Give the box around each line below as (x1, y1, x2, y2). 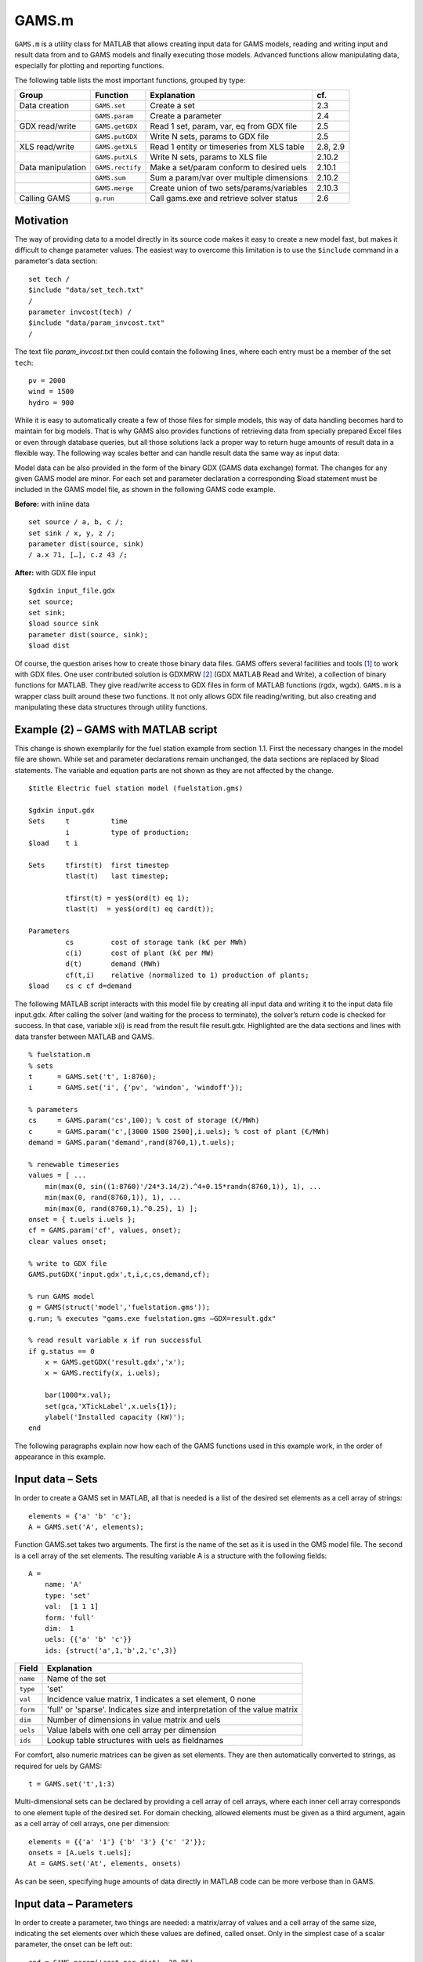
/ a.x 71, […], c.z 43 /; (28, 550, 128, 560)
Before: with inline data (14, 499, 90, 509)
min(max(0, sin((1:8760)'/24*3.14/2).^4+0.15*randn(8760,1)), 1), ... (44, 1182, 322, 1191)
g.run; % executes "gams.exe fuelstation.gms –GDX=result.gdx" (28, 1314, 277, 1322)
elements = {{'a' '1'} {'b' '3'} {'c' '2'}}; (28, 1837, 207, 1846)
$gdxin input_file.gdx (28, 586, 116, 596)
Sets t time (28, 817, 128, 826)
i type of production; (65, 828, 190, 837)
